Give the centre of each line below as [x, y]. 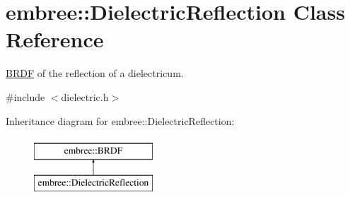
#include [25, 96]
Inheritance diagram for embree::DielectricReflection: [120, 120]
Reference [55, 39]
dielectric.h [85, 96]
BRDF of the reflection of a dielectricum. [95, 73]
